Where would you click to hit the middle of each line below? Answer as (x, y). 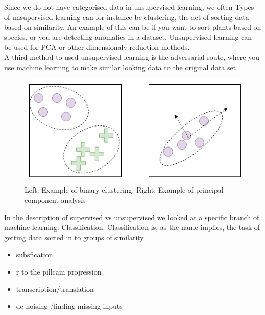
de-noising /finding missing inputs (69, 306)
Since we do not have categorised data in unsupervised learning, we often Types (129, 7)
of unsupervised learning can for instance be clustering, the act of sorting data (127, 17)
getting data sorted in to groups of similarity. (75, 237)
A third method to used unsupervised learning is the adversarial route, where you (132, 57)
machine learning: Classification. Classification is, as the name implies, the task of (132, 227)
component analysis (55, 199)
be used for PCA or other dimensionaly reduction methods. (97, 47)
